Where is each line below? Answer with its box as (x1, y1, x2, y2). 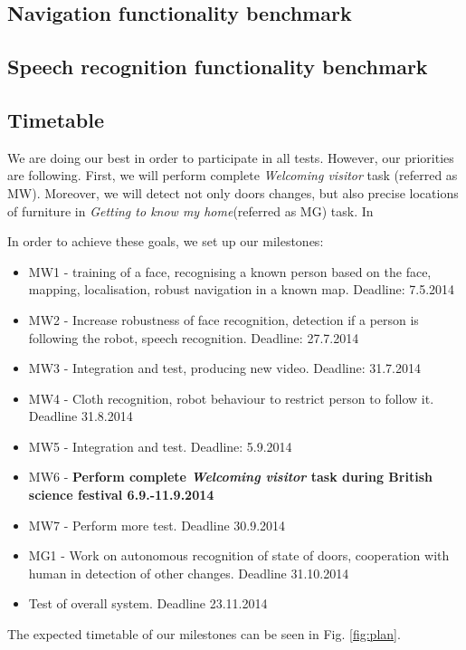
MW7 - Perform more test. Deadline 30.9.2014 (28, 515, 286, 534)
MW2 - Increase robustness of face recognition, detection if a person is (28, 310, 419, 329)
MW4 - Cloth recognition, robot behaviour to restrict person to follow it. (28, 388, 434, 407)
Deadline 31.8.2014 (28, 406, 133, 425)
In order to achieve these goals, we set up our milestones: (7, 232, 324, 251)
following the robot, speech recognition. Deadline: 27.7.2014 (28, 328, 359, 347)
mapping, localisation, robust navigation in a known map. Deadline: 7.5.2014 (28, 280, 455, 299)
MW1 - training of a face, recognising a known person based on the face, (28, 262, 432, 281)
